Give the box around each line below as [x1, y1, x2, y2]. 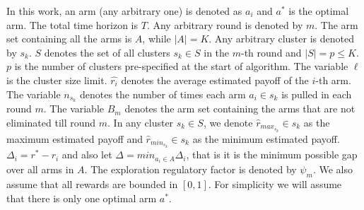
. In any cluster [107, 115, 174, 130]
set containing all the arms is [6, 31, 132, 46]
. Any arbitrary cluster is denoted [209, 31, 354, 46]
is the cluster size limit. [6, 72, 107, 87]
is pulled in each [281, 86, 352, 101]
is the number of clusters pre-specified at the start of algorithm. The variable [14, 59, 348, 74]
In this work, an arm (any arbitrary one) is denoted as [6, 4, 242, 18]
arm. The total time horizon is [6, 17, 139, 32]
